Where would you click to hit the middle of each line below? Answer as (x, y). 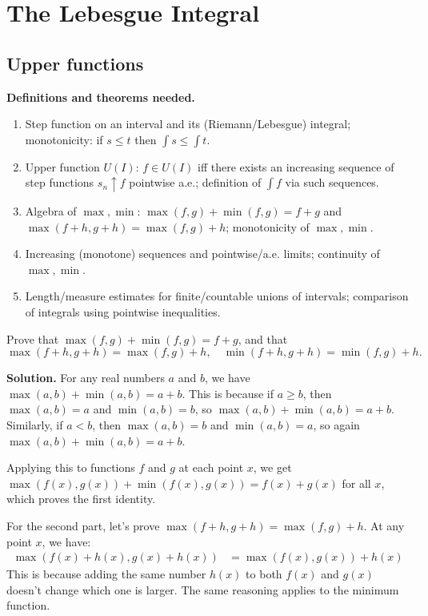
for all (356, 483)
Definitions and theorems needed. (101, 97)
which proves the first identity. (81, 499)
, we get (272, 467)
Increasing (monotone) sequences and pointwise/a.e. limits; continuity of (202, 254)
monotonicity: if (64, 139)
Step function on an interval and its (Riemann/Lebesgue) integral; (188, 124)
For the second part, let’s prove (83, 525)
